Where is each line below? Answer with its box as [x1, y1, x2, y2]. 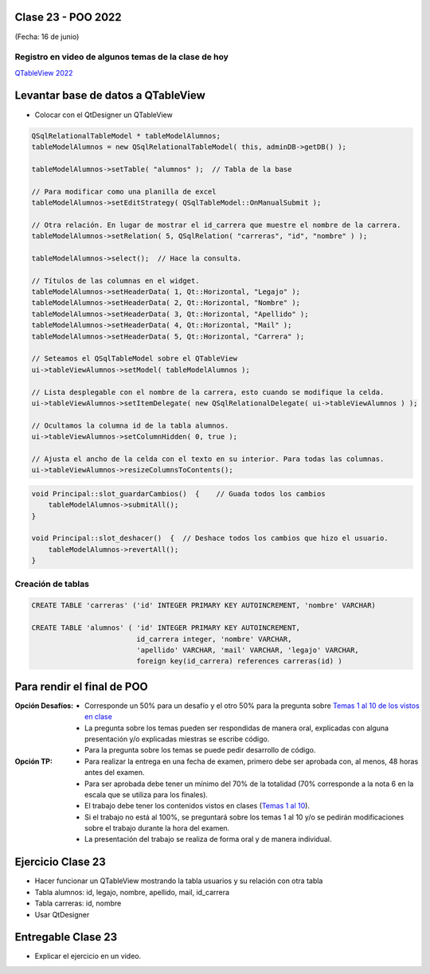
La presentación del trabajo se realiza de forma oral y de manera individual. [84, 835, 332, 844]
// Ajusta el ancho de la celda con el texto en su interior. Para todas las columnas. [31, 454, 385, 464]
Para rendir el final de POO [14, 679, 149, 693]
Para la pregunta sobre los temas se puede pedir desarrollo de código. [84, 745, 316, 755]
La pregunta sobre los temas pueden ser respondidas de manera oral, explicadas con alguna [84, 723, 389, 733]
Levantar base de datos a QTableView [14, 88, 206, 103]
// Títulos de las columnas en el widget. [31, 276, 200, 285]
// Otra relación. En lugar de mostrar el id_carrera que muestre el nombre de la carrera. [31, 220, 401, 229]
